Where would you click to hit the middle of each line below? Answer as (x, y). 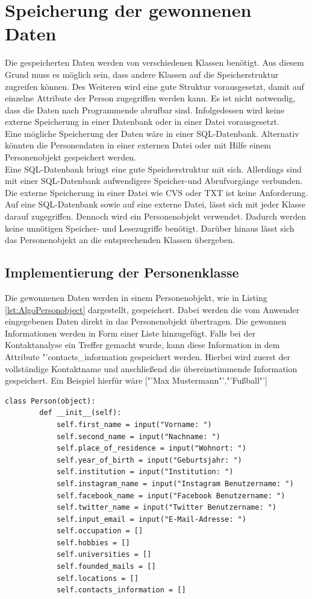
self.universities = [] (104, 555)
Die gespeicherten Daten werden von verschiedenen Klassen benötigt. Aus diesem (154, 62)
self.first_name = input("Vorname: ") (134, 424)
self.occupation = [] (100, 531)
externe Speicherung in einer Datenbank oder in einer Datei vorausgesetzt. (142, 122)
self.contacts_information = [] (121, 590)
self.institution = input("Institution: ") (145, 472)
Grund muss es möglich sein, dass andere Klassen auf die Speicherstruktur (142, 74)
